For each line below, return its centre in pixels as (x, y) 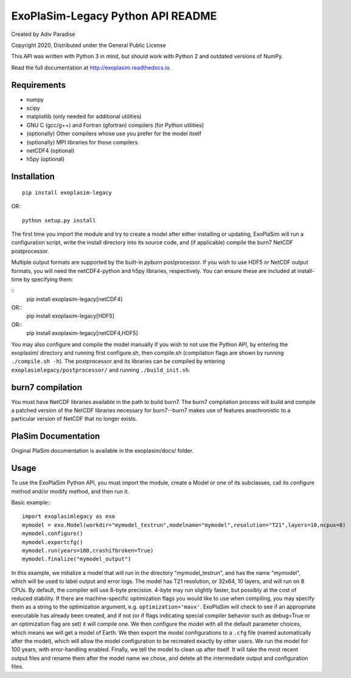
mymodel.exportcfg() (53, 542)
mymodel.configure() (53, 534)
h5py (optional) (46, 159)
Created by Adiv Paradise (43, 34)
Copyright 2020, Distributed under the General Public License (89, 45)
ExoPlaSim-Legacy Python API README (114, 16)
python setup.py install (59, 220)
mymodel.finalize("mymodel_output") (77, 559)
